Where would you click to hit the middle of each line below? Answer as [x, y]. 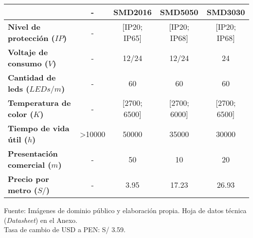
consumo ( [28, 63]
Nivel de [24, 27]
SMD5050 [179, 12]
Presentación [33, 153]
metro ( [23, 190]
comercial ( [30, 165]
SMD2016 [132, 12]
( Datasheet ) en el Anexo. [41, 220]
